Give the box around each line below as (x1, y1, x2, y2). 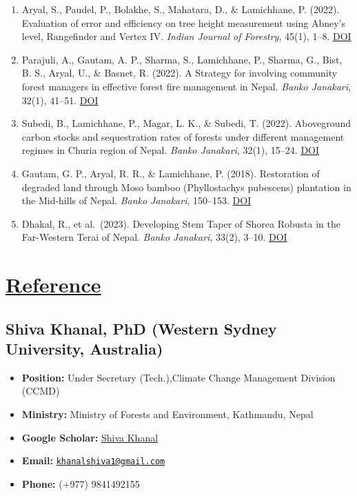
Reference (6, 270, 101, 299)
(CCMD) (21, 384, 60, 398)
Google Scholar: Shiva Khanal (21, 430, 159, 444)
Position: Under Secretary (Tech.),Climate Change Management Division (21, 370, 336, 384)
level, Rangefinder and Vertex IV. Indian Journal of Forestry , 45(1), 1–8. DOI (21, 29, 351, 43)
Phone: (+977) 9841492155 (21, 476, 140, 490)
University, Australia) (6, 338, 163, 359)
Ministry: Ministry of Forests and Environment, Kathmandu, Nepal (21, 407, 314, 421)
